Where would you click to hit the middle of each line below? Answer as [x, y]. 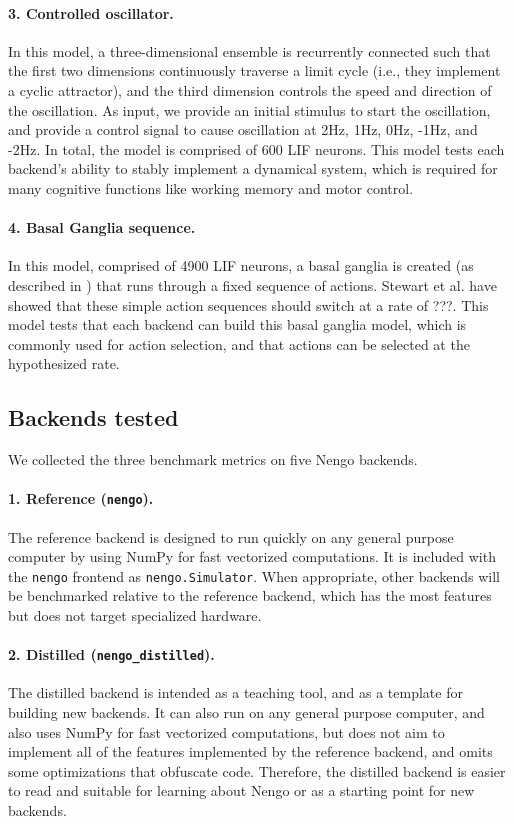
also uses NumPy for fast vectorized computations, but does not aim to [226, 731]
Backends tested [93, 417]
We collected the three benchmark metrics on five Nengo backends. [213, 459]
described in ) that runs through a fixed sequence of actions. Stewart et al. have [252, 284]
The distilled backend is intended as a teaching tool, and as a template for [235, 692]
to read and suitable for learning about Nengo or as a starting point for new [241, 790]
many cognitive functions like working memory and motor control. [211, 187]
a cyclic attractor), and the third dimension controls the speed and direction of [250, 89]
